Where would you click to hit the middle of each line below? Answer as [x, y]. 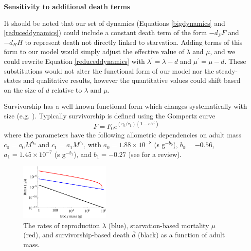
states [13, 80]
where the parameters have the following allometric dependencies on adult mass [123, 135]
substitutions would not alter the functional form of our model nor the [109, 70]
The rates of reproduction [62, 225]
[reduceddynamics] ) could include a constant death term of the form [106, 32]
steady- [227, 70]
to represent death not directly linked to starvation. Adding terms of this [134, 42]
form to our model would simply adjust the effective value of [94, 51]
